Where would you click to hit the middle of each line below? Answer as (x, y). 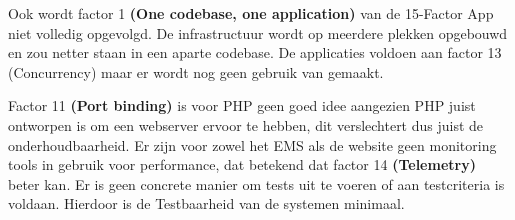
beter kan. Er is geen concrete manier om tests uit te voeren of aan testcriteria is (256, 183)
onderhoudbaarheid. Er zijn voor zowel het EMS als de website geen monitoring (252, 144)
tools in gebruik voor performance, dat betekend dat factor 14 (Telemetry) (242, 164)
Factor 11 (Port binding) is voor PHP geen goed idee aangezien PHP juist (242, 105)
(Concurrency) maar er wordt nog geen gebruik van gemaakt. (196, 71)
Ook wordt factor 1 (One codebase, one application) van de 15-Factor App (251, 13)
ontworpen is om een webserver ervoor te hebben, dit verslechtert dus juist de (246, 124)
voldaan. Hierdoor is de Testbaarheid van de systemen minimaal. (206, 203)
